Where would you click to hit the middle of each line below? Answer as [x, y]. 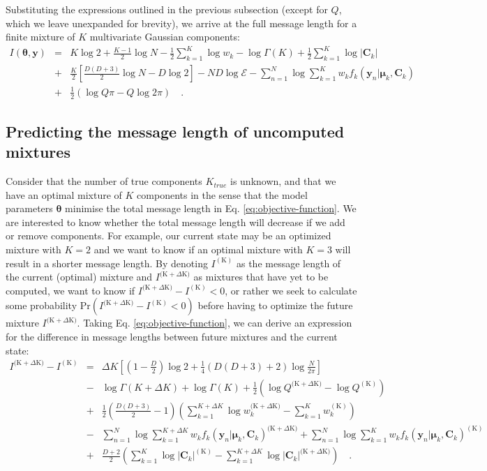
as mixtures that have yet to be [261, 277]
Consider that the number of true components [104, 181]
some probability [42, 305]
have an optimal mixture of [64, 194]
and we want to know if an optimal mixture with [198, 249]
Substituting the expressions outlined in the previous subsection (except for [167, 9]
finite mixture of [40, 37]
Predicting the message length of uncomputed [175, 131]
